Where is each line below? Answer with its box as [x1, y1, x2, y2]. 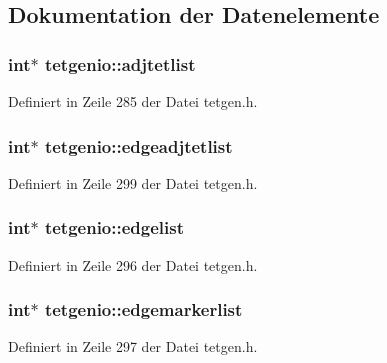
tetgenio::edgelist [44, 215, 184, 240]
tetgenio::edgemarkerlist [44, 297, 243, 322]
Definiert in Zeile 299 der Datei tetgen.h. [8, 172, 258, 193]
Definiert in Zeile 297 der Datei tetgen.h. [8, 336, 258, 357]
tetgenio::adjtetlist [44, 51, 196, 76]
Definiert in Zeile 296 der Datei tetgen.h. [8, 254, 258, 275]
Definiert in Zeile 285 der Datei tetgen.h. [8, 91, 258, 111]
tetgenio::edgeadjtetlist [44, 133, 233, 158]
